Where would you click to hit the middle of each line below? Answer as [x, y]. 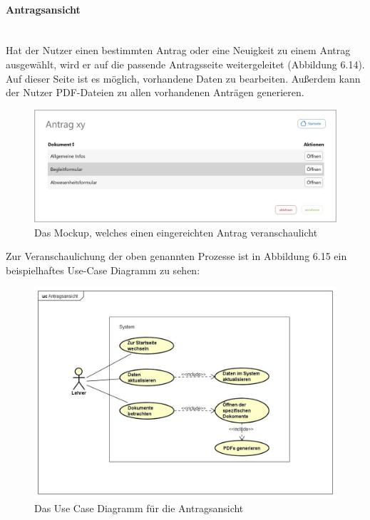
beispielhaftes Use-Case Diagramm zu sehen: [103, 270]
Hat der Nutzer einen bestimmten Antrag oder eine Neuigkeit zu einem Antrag [178, 50]
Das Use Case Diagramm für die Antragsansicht [139, 508]
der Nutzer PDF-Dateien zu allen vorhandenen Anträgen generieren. [155, 92]
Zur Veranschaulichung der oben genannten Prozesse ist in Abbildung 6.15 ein [176, 256]
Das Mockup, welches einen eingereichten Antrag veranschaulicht [176, 232]
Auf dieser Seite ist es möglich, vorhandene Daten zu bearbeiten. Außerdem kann [183, 78]
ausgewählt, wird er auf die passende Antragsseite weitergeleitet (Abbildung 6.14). [185, 64]
